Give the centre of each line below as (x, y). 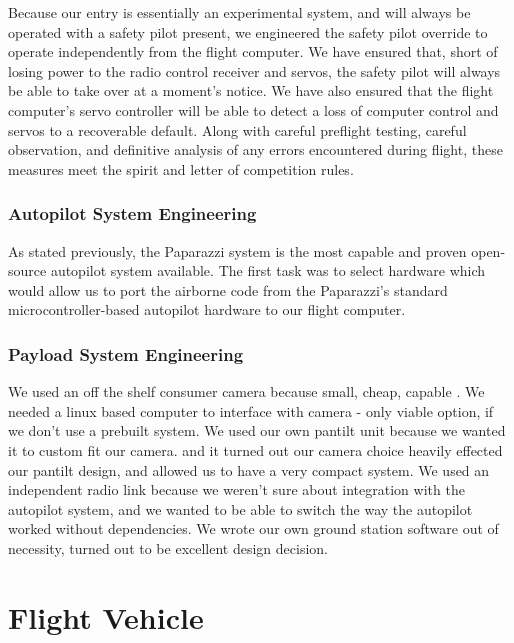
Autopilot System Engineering (132, 213)
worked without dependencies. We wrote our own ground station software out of (253, 528)
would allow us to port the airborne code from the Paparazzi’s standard (228, 289)
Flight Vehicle (106, 616)
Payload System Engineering (126, 353)
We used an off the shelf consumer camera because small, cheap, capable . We (246, 391)
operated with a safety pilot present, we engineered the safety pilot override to (248, 31)
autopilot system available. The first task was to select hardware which (268, 270)
